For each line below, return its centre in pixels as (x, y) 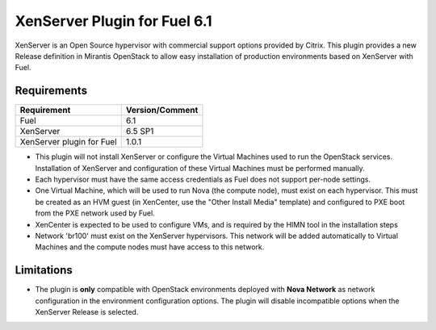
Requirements (51, 91)
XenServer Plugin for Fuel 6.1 (114, 21)
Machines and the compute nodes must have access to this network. (150, 247)
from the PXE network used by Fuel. (95, 213)
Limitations (44, 270)
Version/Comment (162, 111)
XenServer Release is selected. (87, 312)
